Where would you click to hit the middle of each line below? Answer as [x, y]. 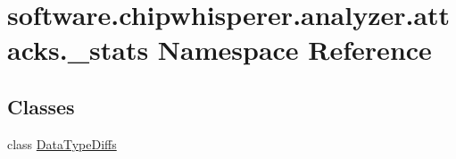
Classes [41, 106]
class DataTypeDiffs [62, 143]
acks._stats [78, 50]
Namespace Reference [294, 50]
